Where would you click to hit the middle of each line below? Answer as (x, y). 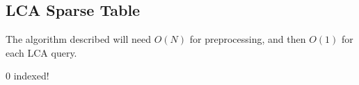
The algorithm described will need (78, 39)
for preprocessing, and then (248, 39)
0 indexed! (27, 76)
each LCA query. (41, 52)
